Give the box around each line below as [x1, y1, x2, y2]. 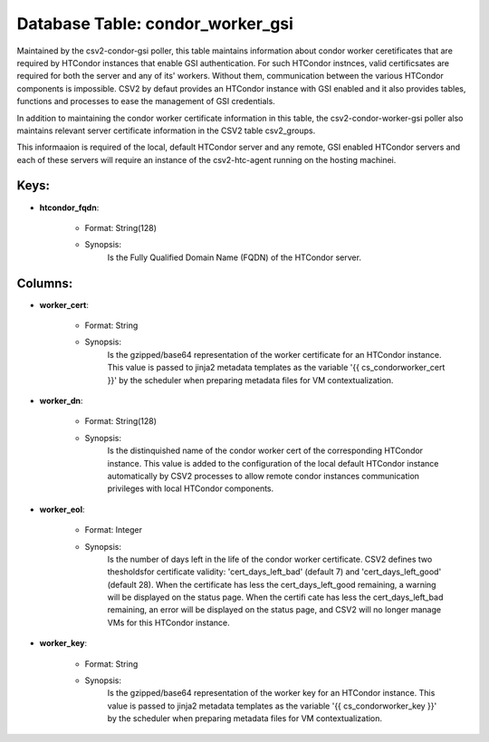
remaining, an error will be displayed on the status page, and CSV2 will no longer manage [107, 604, 442, 615]
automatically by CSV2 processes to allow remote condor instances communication [107, 470, 420, 481]
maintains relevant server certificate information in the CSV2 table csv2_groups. [16, 125, 316, 136]
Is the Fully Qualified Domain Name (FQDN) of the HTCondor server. [107, 252, 362, 263]
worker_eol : [39, 504, 85, 515]
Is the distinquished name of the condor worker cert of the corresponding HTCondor [107, 445, 424, 457]
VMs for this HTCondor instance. [107, 617, 230, 628]
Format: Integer [84, 525, 142, 535]
